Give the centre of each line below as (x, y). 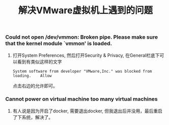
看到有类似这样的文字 (39, 61)
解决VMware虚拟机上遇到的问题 (86, 10)
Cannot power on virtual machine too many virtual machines (81, 99)
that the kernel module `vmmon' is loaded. (59, 44)
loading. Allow (32, 76)
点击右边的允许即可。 (35, 86)
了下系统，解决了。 (33, 117)
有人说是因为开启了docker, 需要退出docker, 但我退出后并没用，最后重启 (88, 111)
